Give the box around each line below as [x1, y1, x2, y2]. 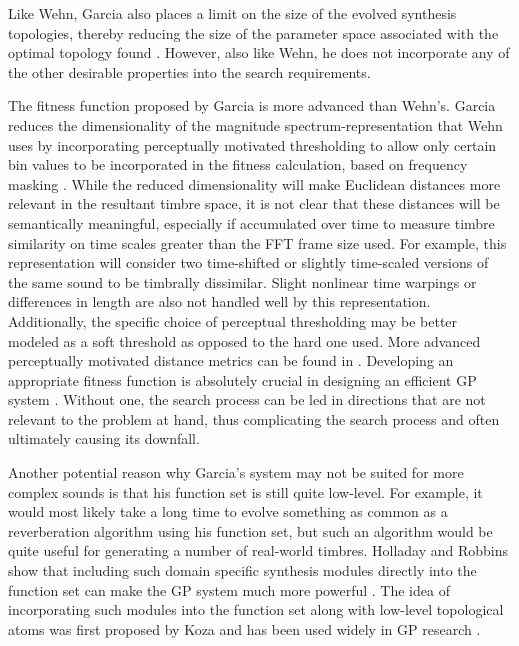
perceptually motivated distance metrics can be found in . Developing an [8, 350, 454, 371]
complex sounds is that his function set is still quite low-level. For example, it [8, 481, 483, 502]
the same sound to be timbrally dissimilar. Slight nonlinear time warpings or [8, 271, 477, 292]
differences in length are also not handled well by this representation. [8, 291, 431, 312]
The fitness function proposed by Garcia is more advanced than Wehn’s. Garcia [8, 95, 496, 116]
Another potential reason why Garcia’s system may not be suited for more [8, 462, 464, 483]
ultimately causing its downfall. [8, 428, 200, 449]
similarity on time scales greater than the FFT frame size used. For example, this [8, 232, 507, 253]
